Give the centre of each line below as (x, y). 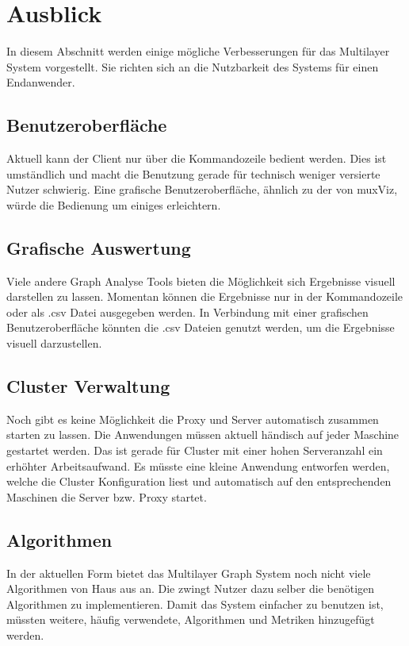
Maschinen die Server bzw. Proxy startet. (107, 496)
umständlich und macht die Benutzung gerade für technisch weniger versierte (193, 173)
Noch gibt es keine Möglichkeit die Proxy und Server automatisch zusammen (193, 419)
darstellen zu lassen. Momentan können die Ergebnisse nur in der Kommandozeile (205, 296)
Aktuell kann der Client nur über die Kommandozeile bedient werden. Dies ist (197, 158)
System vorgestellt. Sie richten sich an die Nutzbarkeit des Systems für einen (193, 66)
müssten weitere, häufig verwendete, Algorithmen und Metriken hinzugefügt (191, 619)
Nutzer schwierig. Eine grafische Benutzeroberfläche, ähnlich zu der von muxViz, (202, 189)
